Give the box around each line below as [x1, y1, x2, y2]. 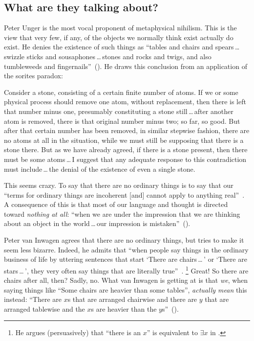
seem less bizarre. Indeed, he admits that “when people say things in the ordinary [4, 244, 249, 254]
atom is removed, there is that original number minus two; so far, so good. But [4, 115, 240, 126]
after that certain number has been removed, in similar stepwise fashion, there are [4, 125, 250, 136]
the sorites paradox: [4, 70, 63, 81]
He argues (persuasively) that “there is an [15, 327, 141, 338]
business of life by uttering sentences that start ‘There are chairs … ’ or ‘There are [4, 254, 247, 264]
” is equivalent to [147, 327, 198, 338]
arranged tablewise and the [4, 303, 85, 314]
